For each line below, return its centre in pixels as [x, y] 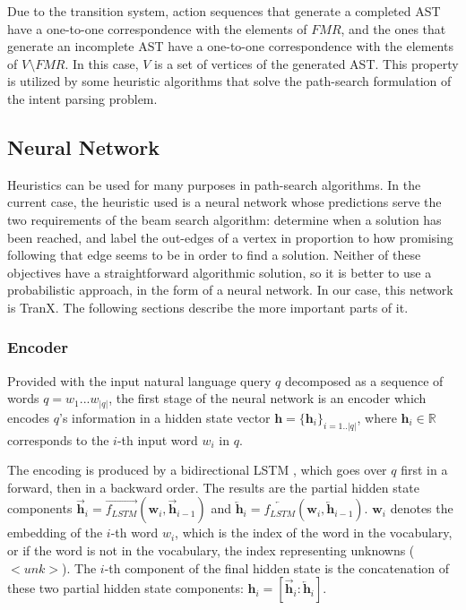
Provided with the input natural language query [139, 380]
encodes [29, 417]
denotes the [422, 508]
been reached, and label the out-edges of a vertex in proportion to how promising [230, 237]
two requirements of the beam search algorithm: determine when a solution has [224, 219]
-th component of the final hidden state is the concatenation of [277, 567]
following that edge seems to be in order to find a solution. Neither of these [214, 255]
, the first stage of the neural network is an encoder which [268, 398]
